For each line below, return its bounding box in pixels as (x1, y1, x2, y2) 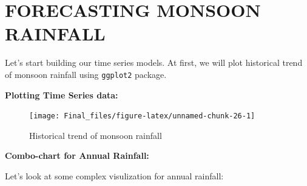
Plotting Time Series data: (5, 88, 118, 101)
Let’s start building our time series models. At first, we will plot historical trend (5, 56, 303, 69)
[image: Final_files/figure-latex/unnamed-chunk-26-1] (29, 112, 255, 121)
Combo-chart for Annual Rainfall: (5, 149, 149, 162)
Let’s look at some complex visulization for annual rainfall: (5, 170, 224, 182)
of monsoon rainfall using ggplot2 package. (5, 68, 167, 80)
